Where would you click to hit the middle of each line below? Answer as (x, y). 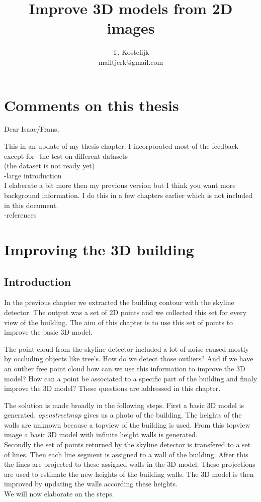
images (131, 28)
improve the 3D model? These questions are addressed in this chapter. (112, 388)
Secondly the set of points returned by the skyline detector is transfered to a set (127, 444)
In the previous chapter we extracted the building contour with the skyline (119, 302)
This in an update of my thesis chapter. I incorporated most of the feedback (121, 146)
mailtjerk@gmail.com (131, 62)
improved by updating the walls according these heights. (91, 484)
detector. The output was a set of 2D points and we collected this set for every (125, 312)
